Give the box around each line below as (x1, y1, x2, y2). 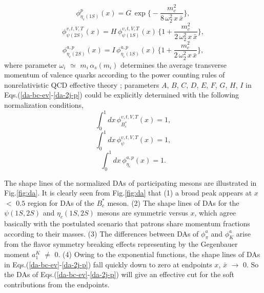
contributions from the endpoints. (4, 279, 110, 289)
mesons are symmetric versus (97, 207, 188, 218)
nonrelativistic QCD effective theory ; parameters (4, 79, 159, 90)
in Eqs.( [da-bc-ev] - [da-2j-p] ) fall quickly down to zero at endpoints (4, 259, 212, 269)
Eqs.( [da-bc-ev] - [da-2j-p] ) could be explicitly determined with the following (4, 89, 239, 100)
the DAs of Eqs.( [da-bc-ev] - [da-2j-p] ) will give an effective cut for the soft (4, 269, 235, 280)
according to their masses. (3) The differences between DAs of (4, 228, 199, 239)
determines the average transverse (120, 59, 227, 70)
